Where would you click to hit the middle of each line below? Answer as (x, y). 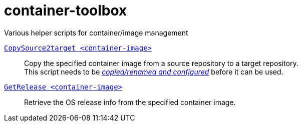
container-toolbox (66, 10)
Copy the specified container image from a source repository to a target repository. (161, 63)
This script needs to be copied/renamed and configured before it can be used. (154, 71)
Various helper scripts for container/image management (96, 32)
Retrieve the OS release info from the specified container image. (130, 102)
